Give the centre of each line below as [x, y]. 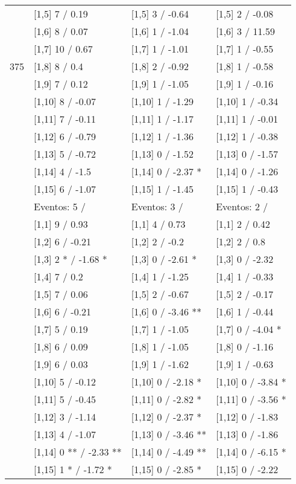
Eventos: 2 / [242, 206]
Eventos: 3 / [157, 206]
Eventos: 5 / [60, 206]
